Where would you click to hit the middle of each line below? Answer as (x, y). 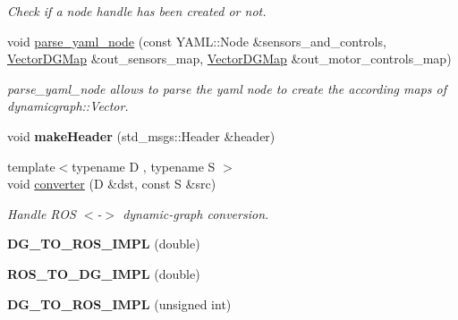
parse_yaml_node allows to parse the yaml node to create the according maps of (227, 88)
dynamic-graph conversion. (196, 213)
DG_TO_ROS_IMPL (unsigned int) (119, 303)
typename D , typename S (144, 166)
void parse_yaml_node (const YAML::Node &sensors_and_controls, (197, 41)
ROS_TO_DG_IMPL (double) (104, 273)
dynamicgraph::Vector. (68, 106)
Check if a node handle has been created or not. (137, 11)
